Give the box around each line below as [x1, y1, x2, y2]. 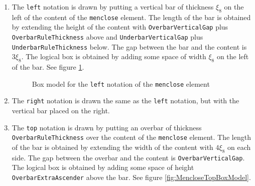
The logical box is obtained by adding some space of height [12, 162, 194, 172]
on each [227, 142, 251, 152]
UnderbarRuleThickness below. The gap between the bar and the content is [12, 41, 247, 52]
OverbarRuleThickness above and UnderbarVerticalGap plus [12, 32, 203, 42]
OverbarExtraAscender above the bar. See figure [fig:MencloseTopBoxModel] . [12, 172, 251, 182]
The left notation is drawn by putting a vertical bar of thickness [12, 2, 214, 12]
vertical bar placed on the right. [12, 105, 110, 116]
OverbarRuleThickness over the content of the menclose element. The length [12, 132, 251, 142]
